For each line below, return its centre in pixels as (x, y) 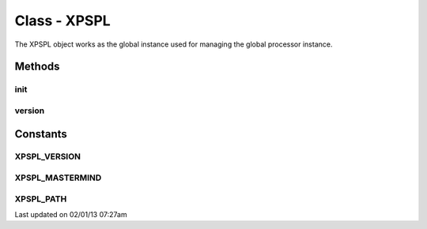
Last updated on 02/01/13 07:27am (71, 214)
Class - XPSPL (62, 21)
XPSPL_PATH (41, 199)
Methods (37, 67)
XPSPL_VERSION (48, 156)
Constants (41, 134)
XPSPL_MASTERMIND (58, 178)
